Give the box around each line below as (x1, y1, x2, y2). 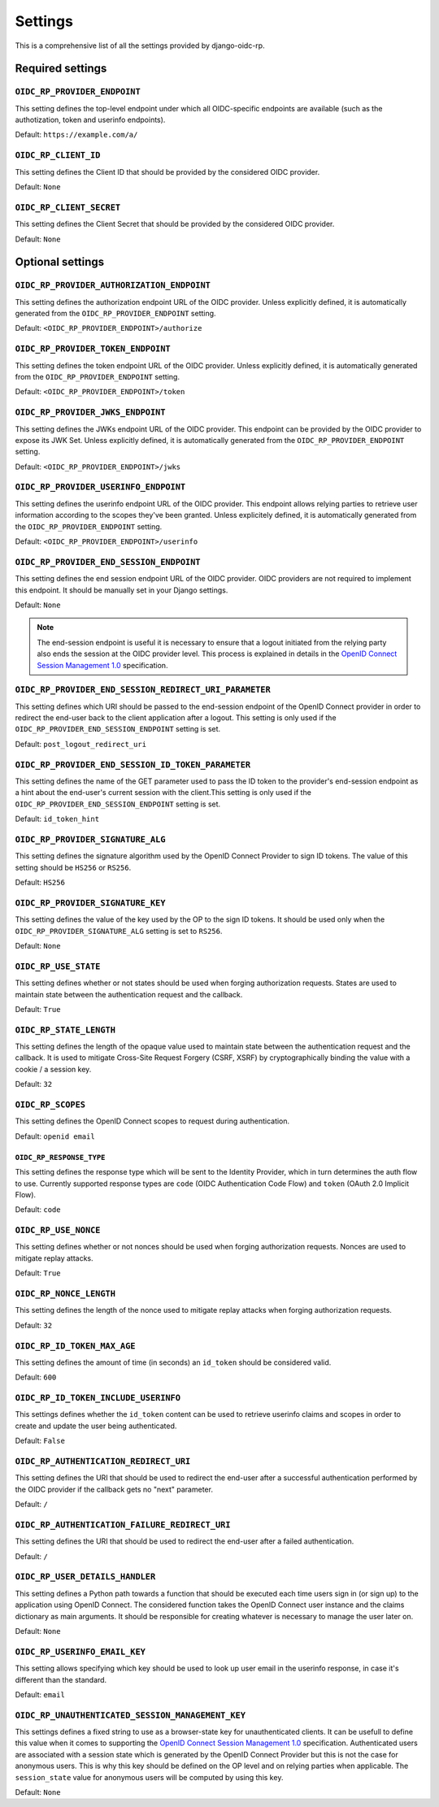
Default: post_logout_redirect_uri (15, 739, 146, 749)
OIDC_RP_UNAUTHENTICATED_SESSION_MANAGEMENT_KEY (15, 1709, 246, 1721)
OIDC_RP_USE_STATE (15, 961, 101, 971)
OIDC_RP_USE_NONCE (15, 1225, 101, 1236)
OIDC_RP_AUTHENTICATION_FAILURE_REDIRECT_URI (15, 1519, 231, 1530)
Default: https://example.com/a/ (15, 130, 138, 140)
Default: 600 (15, 1372, 57, 1382)
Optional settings (15, 255, 105, 269)
